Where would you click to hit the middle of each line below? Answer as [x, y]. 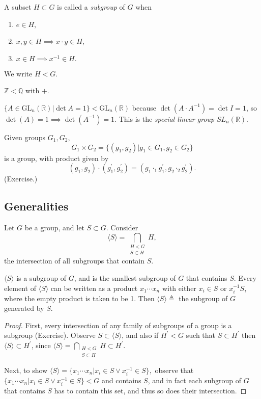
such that [201, 335]
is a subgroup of [41, 277]
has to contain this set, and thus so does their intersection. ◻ [150, 390]
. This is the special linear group [165, 118]
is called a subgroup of [91, 7]
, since [41, 345]
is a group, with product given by [56, 158]
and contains [121, 380]
